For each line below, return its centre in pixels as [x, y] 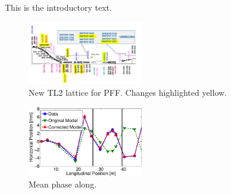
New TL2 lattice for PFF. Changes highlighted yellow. [128, 92]
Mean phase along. [63, 184]
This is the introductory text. [58, 7]
